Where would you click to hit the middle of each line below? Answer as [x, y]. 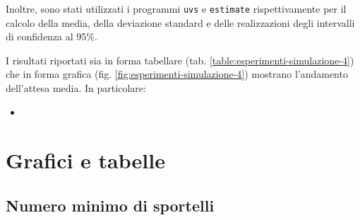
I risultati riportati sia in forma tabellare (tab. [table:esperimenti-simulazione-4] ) [180, 60]
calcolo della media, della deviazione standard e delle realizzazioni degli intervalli [180, 22]
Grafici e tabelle [85, 160]
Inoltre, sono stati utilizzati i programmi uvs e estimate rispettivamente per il [176, 8]
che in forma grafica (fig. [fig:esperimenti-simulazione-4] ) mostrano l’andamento [177, 74]
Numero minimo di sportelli [110, 205]
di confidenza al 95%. [52, 36]
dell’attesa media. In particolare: [76, 88]
